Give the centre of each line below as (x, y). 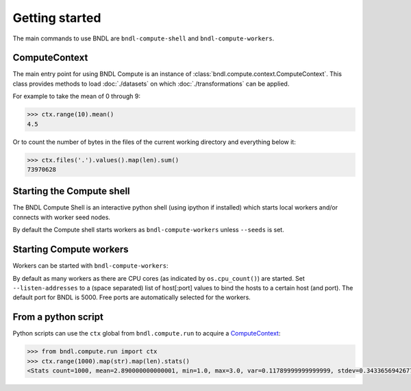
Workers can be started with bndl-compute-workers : (90, 266)
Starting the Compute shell (71, 191)
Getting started (57, 18)
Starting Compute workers (71, 250)
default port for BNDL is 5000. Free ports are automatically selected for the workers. (132, 297)
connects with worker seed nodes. (62, 217)
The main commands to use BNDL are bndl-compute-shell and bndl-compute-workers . (144, 38)
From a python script (58, 317)
